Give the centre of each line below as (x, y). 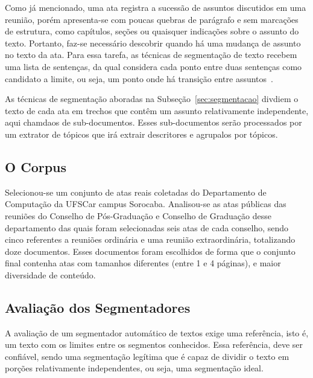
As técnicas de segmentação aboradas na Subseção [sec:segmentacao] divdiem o (152, 99)
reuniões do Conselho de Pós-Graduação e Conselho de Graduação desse (138, 215)
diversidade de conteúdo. (50, 274)
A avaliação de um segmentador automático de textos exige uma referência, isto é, (157, 332)
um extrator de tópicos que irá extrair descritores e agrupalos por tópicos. (141, 134)
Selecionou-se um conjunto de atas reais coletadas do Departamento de (136, 192)
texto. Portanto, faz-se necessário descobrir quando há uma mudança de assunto (153, 43)
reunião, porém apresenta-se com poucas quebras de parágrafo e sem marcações (152, 19)
